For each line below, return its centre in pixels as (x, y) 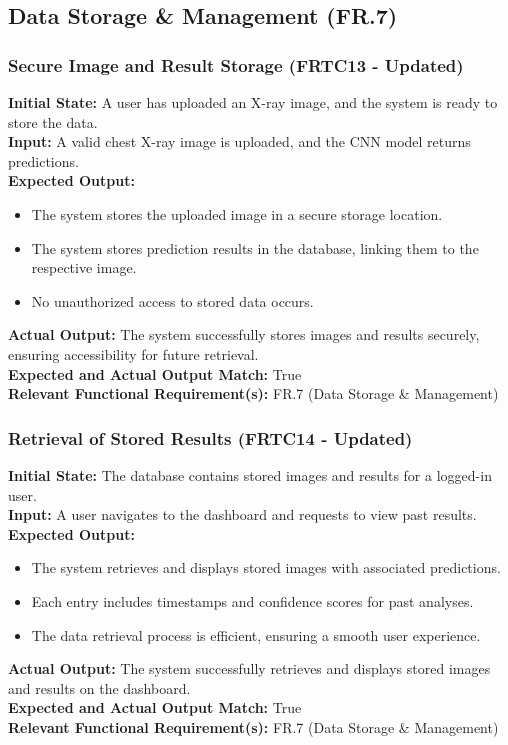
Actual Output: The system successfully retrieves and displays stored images (249, 668)
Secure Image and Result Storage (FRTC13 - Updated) (236, 64)
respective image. (84, 267)
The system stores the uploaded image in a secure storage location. (237, 213)
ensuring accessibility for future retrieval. (133, 353)
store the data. (53, 121)
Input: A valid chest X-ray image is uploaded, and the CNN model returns (239, 141)
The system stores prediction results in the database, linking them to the (255, 247)
